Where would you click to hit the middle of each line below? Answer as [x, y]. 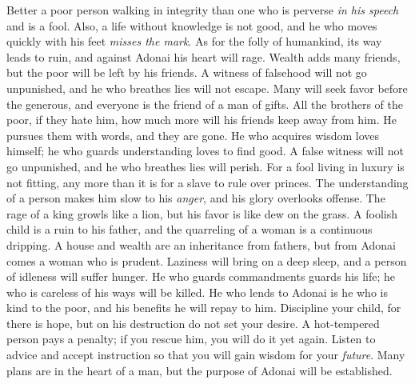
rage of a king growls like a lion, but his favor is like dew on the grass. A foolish [202, 213]
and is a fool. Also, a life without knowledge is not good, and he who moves [192, 25]
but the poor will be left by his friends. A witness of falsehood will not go [187, 72]
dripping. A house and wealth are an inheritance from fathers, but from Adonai [201, 244]
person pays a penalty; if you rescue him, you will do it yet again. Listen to [191, 339]
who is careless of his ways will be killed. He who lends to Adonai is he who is [197, 292]
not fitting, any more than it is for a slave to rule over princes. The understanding [207, 182]
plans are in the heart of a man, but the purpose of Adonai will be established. [200, 370]
